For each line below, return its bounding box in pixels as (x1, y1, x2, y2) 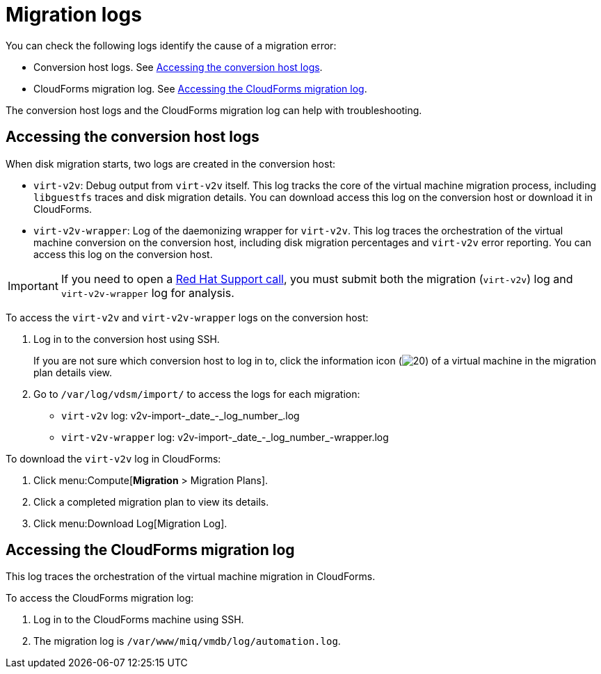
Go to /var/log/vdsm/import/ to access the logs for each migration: (33, 387, 360, 400)
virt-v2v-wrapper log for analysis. (61, 285, 234, 300)
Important (8, 278, 58, 293)
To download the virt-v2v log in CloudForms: (6, 452, 221, 465)
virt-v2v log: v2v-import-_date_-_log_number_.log (61, 409, 300, 422)
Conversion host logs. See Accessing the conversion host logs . (33, 61, 323, 73)
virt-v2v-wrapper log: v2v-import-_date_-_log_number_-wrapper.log (61, 431, 389, 443)
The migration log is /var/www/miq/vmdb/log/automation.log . (33, 635, 341, 648)
